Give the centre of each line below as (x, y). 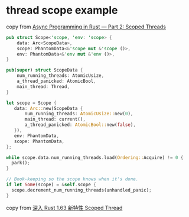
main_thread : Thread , (43, 86)
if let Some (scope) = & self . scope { (51, 185)
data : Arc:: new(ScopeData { (48, 108)
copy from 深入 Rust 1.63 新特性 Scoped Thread (64, 208)
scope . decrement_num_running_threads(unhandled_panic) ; (82, 190)
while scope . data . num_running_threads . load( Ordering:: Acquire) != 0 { (95, 157)
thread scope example (62, 10)
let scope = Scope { (32, 103)
